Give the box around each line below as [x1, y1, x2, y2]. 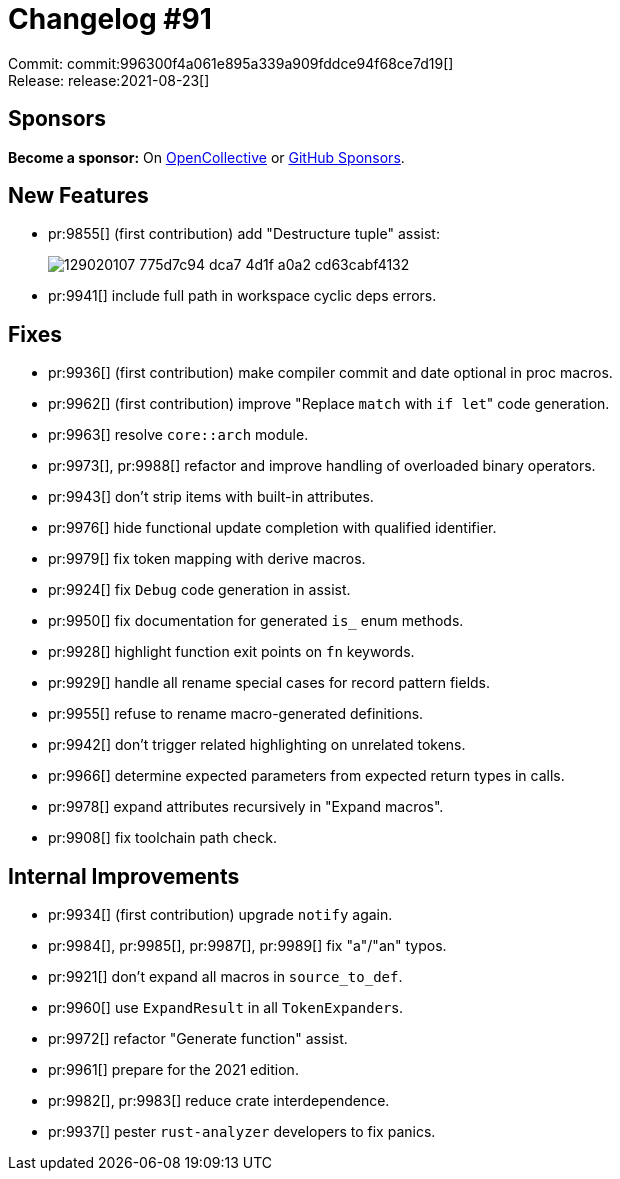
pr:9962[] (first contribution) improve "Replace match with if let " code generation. [48, 395, 610, 413]
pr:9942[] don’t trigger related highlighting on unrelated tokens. [48, 736, 466, 754]
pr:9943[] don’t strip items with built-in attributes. [48, 488, 374, 506]
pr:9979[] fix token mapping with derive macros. [48, 550, 366, 568]
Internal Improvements [8, 863, 240, 889]
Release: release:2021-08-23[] [8, 71, 210, 89]
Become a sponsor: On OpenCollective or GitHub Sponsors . [8, 148, 405, 166]
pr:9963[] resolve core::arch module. [48, 426, 309, 444]
